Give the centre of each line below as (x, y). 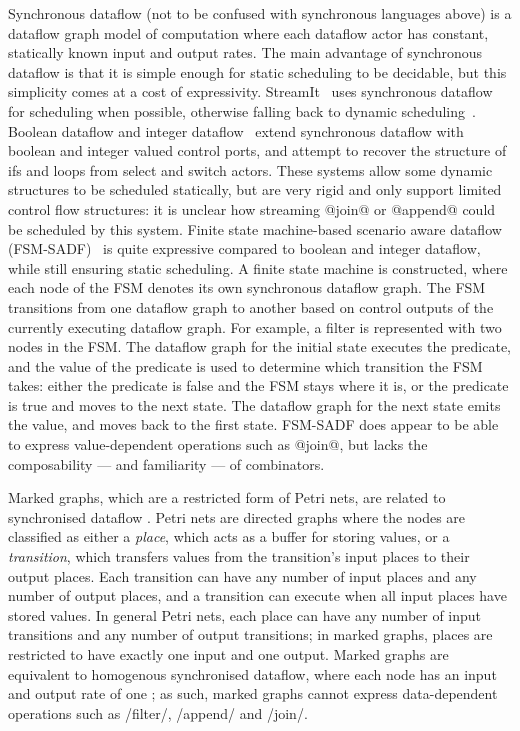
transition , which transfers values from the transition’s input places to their (239, 556)
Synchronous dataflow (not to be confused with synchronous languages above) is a (260, 13)
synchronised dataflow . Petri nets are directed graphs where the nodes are (237, 516)
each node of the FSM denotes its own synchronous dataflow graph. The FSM (247, 287)
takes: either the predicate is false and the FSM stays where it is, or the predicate (258, 385)
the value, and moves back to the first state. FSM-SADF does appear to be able (253, 424)
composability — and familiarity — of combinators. (166, 463)
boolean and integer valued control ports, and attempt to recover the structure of (257, 150)
